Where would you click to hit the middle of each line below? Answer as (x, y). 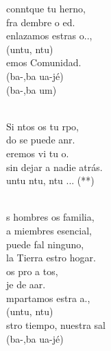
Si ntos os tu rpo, (42, 126)
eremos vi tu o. (38, 153)
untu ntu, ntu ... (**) (50, 180)
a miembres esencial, (49, 230)
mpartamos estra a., (48, 298)
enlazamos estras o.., (49, 36)
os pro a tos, (32, 271)
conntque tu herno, (46, 8)
